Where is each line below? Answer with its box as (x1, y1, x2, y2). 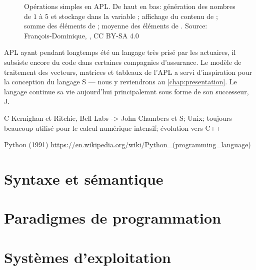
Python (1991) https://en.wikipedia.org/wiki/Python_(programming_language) (4, 139, 251, 150)
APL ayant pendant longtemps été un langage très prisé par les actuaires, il (4, 47, 236, 57)
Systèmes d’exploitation (4, 247, 171, 267)
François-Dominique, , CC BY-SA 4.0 (24, 30, 139, 40)
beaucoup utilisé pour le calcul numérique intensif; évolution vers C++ (4, 122, 221, 133)
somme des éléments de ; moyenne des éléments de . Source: (24, 20, 207, 31)
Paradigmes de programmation (4, 208, 221, 228)
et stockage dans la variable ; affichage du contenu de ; (50, 10, 218, 21)
